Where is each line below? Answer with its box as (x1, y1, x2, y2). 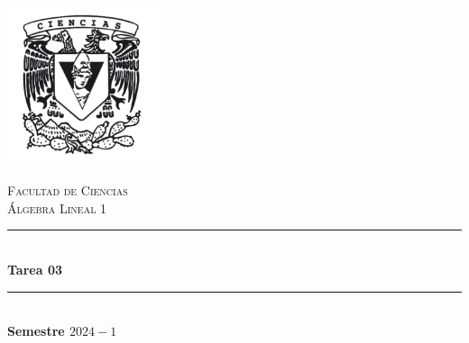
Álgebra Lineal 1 (7, 198, 107, 217)
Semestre (7, 321, 65, 340)
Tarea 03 (7, 260, 62, 279)
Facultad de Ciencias (7, 181, 128, 200)
